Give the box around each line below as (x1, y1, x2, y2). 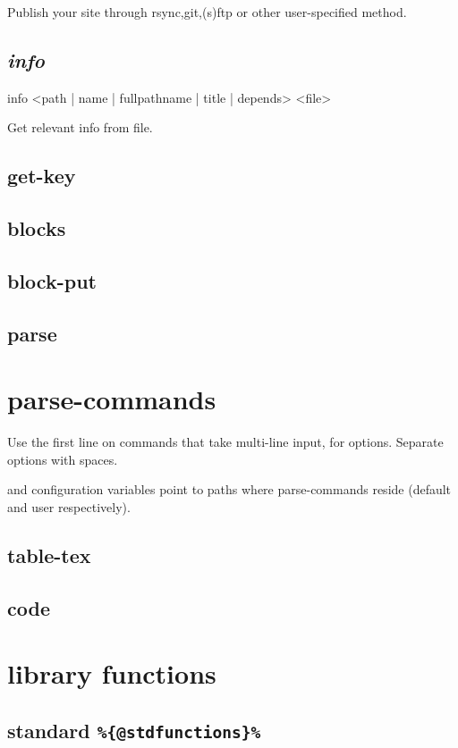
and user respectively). (7, 498, 131, 517)
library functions (7, 655, 216, 692)
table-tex (7, 542, 91, 568)
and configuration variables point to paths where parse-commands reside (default (7, 480, 452, 499)
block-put (7, 266, 97, 294)
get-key (7, 162, 76, 189)
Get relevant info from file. (7, 118, 153, 137)
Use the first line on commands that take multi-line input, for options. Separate (7, 433, 444, 451)
